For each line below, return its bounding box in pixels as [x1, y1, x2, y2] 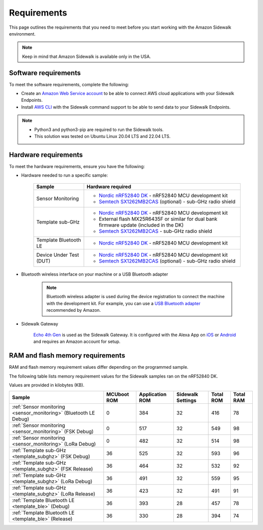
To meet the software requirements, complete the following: [9, 81, 129, 87]
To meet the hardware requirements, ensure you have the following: [9, 163, 145, 169]
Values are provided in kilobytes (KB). [9, 382, 85, 388]
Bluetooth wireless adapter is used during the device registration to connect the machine [46, 294, 225, 300]
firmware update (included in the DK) [98, 222, 184, 228]
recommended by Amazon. [46, 307, 101, 313]
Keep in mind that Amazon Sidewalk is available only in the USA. [22, 54, 151, 59]
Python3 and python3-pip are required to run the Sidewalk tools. [34, 127, 164, 132]
